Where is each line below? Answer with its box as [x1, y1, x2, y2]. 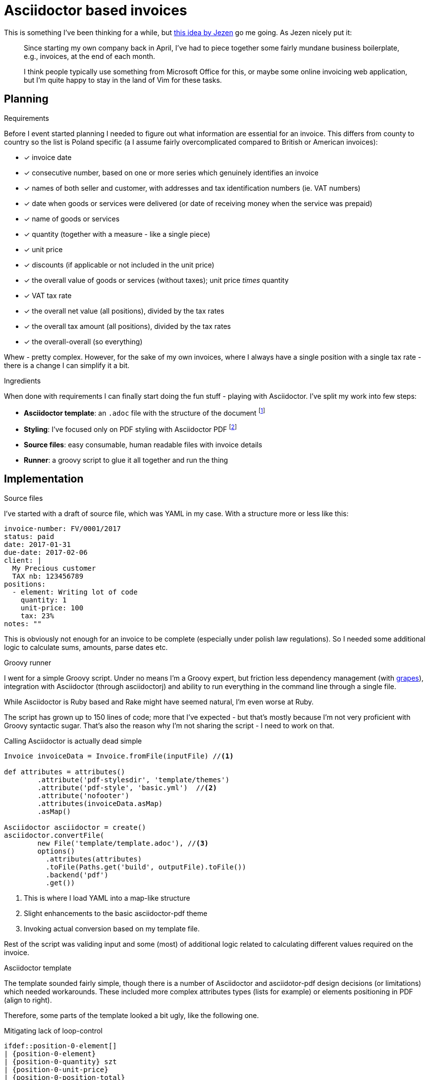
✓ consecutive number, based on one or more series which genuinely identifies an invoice [24, 168, 319, 177]
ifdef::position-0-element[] [4, 1041, 117, 1050]
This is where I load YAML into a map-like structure [24, 893, 190, 902]
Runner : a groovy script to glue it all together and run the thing [24, 455, 228, 464]
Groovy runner [4, 658, 52, 667]
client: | [4, 556, 42, 564]
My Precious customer [12, 564, 96, 572]
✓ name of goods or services [24, 214, 120, 223]
